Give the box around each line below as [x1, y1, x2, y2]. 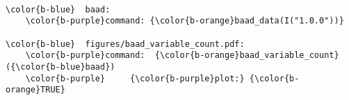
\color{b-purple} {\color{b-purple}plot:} [25, 73, 245, 83]
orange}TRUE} [6, 85, 65, 95]
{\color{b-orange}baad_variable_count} [154, 50, 339, 61]
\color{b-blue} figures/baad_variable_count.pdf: [6, 39, 245, 49]
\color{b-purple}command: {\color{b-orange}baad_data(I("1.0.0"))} [25, 16, 344, 26]
